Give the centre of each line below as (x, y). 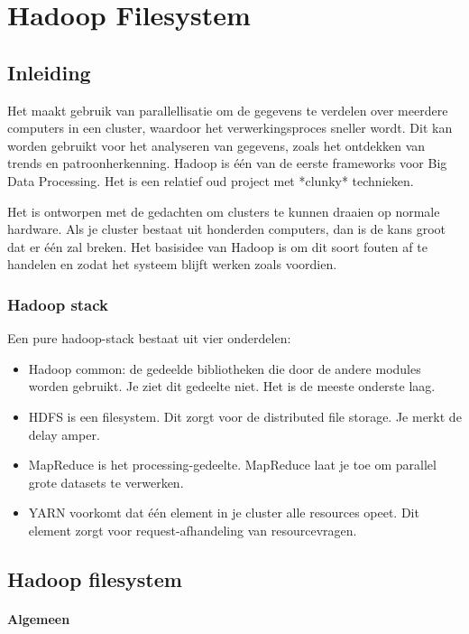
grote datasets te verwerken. (106, 482)
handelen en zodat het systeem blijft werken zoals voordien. (172, 264)
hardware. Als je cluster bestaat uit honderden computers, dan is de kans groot (227, 229)
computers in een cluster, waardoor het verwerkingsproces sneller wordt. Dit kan (230, 128)
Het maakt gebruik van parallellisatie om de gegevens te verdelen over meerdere (228, 110)
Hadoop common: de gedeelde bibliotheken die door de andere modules (225, 368)
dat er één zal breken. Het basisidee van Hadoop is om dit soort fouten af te (217, 246)
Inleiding (49, 72)
